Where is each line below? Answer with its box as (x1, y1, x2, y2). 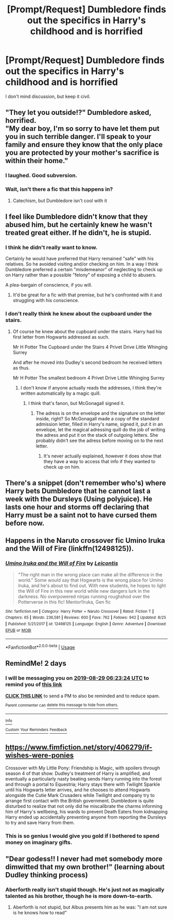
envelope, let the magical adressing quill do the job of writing (36, 426, 166, 433)
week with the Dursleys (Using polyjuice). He (5, 494, 153, 503)
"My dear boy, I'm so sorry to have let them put (5, 125, 160, 133)
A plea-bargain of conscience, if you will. (5, 282, 93, 288)
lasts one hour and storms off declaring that (5, 503, 149, 511)
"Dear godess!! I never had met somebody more (5, 855, 163, 863)
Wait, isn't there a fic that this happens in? (5, 186, 113, 193)
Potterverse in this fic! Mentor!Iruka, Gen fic (18, 598, 111, 605)
